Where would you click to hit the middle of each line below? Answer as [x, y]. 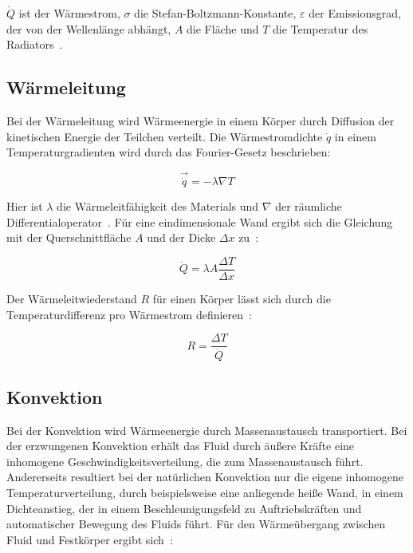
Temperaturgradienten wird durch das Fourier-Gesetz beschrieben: [169, 152]
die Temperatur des [320, 28]
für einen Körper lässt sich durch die [242, 299]
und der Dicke [181, 237]
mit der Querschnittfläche [69, 237]
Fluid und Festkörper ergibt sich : [90, 539]
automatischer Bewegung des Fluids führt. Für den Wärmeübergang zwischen [196, 524]
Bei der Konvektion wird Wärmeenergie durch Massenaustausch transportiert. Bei [207, 430]
